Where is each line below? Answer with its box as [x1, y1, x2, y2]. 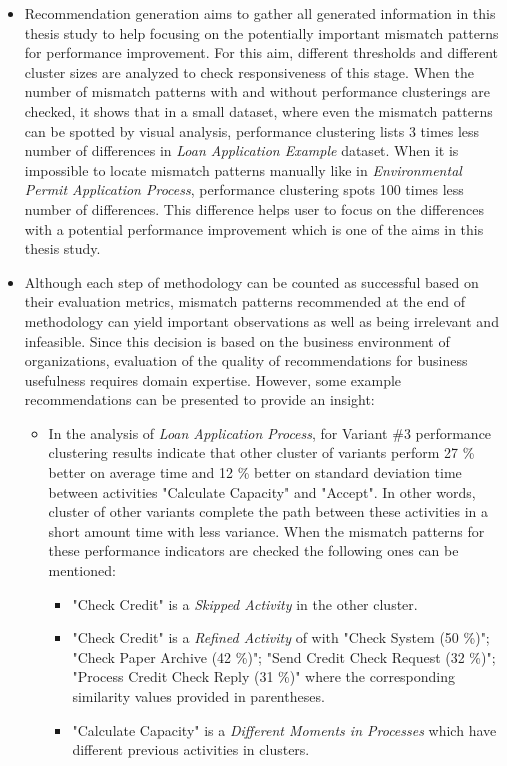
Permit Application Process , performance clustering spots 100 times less [24, 179, 464, 200]
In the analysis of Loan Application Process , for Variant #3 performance [48, 422, 492, 443]
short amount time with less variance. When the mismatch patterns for [48, 520, 485, 541]
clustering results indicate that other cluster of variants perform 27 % [48, 442, 475, 463]
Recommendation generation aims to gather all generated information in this [24, 3, 496, 23]
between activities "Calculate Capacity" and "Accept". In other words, [48, 481, 476, 502]
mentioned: [48, 560, 116, 581]
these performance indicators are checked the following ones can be [48, 540, 459, 561]
